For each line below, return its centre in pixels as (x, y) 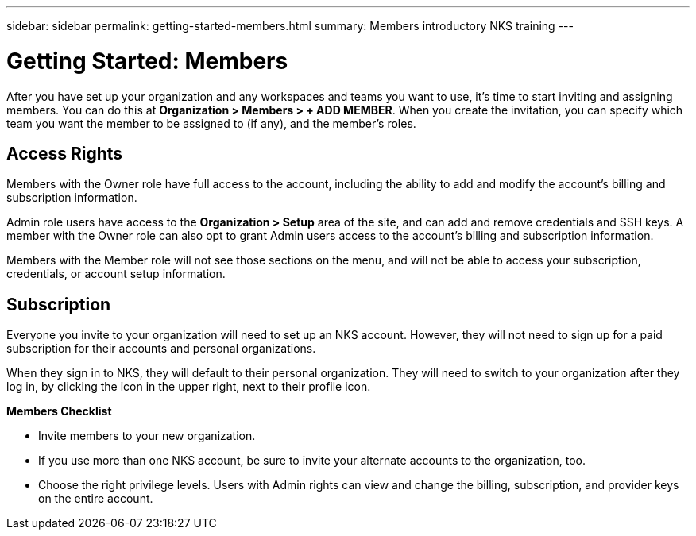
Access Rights (65, 153)
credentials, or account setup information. (116, 274)
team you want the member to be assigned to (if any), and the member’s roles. (211, 123)
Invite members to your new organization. (147, 436)
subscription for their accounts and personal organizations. (161, 349)
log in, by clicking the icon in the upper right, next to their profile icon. (189, 387)
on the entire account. (96, 499)
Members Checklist (59, 411)
